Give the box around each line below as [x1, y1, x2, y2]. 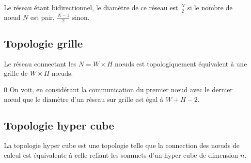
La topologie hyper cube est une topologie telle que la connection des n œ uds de [4, 140, 240, 150]
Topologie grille [4, 36, 83, 51]
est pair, [30, 12, 55, 22]
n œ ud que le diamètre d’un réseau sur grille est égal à [4, 94, 164, 104]
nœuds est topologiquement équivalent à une [114, 58, 247, 68]
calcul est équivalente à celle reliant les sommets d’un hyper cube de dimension [4, 150, 238, 160]
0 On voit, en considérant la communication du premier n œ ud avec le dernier [4, 84, 233, 95]
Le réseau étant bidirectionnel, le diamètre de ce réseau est [4, 2, 178, 12]
